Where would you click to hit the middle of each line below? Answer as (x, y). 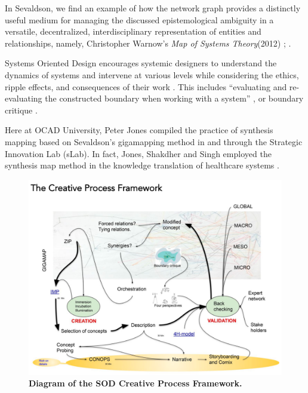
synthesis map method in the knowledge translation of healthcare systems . (142, 165)
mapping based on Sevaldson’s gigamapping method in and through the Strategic (154, 141)
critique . (21, 110)
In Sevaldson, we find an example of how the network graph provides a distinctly (153, 8)
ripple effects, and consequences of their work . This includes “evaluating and (146, 86)
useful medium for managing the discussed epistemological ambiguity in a (139, 19)
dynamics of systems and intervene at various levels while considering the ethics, (152, 74)
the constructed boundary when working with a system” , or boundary (174, 98)
